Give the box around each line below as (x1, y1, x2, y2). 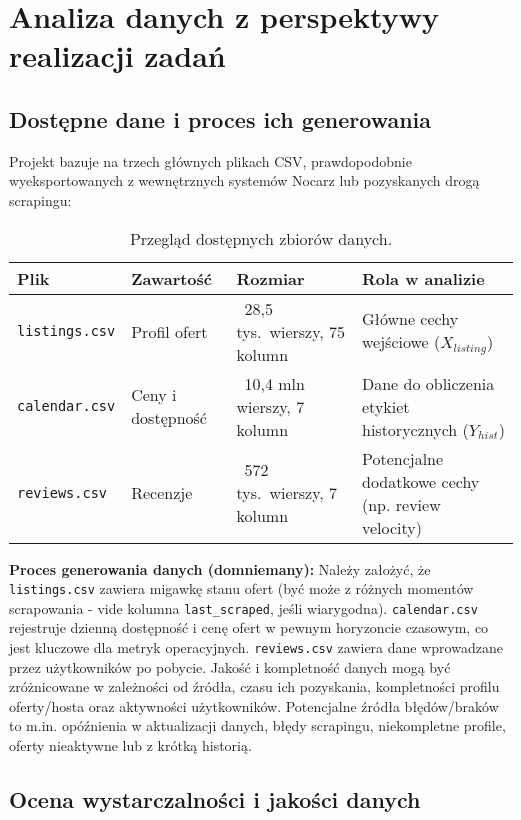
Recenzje (131, 481, 193, 505)
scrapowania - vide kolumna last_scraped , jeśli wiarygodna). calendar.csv (9, 597, 478, 618)
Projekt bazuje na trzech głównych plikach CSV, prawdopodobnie (9, 150, 412, 171)
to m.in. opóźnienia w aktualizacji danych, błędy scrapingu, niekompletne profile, (9, 715, 506, 736)
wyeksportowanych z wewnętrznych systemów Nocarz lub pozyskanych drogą (9, 170, 480, 191)
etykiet (362, 394, 410, 418)
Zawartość (131, 266, 213, 290)
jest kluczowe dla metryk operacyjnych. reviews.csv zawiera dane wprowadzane (9, 637, 503, 658)
